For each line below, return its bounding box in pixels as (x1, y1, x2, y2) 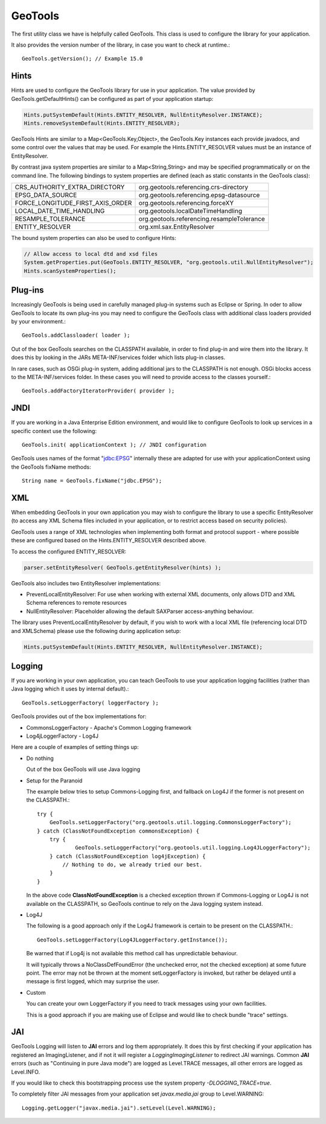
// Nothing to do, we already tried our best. (62, 862, 203, 868)
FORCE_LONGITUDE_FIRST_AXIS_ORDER (14, 198, 132, 207)
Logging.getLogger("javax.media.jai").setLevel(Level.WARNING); (22, 1104, 217, 1111)
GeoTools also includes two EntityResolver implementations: (11, 579, 161, 586)
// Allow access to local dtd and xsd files (24, 250, 158, 257)
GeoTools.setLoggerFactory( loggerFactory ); (22, 699, 159, 706)
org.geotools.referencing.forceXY (138, 198, 234, 207)
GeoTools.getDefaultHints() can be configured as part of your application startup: (11, 95, 214, 102)
